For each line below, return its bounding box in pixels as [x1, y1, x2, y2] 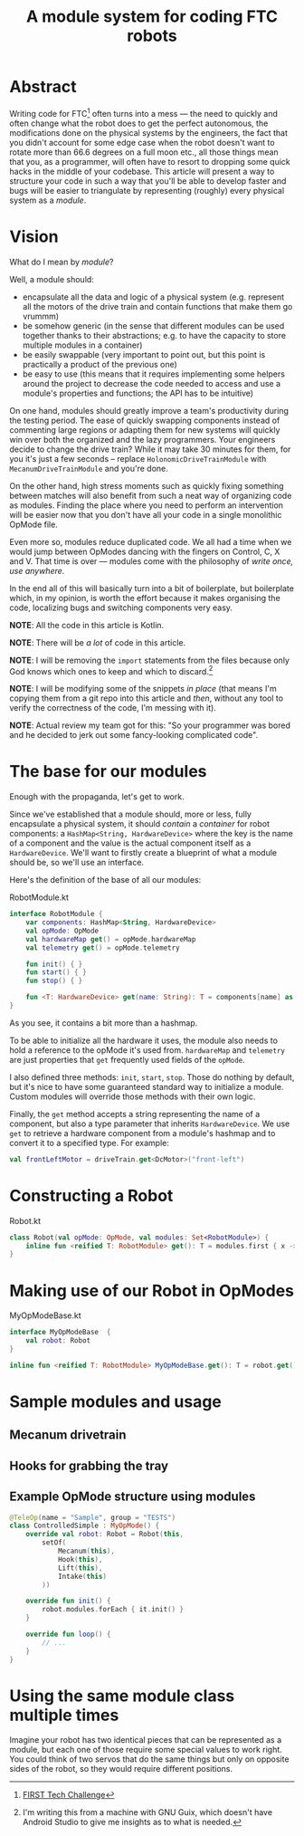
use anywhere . [9, 565, 65, 576]
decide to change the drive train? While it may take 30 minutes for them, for [9, 444, 291, 454]
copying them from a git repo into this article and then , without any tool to [9, 693, 283, 703]
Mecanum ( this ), [57, 1546, 116, 1556]
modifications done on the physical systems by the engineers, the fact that [9, 127, 288, 138]
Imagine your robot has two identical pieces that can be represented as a [9, 1735, 282, 1745]
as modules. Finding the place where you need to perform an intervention [9, 500, 283, 511]
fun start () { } [25, 968, 88, 977]
